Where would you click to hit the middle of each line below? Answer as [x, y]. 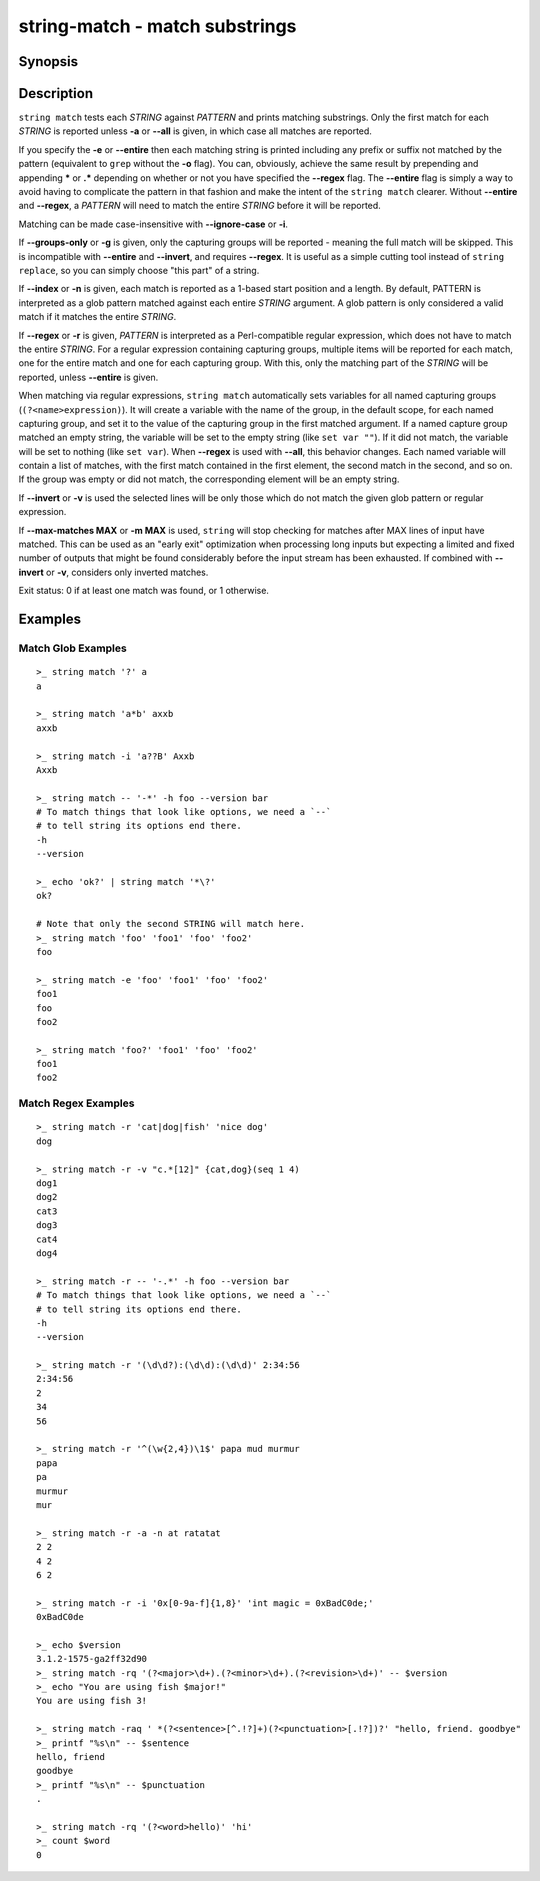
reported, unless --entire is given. [88, 377]
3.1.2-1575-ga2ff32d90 [92, 1659]
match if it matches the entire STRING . [97, 317]
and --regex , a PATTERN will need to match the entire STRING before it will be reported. [200, 206]
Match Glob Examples [72, 648]
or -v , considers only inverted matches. [127, 572]
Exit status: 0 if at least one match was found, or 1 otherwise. [144, 591]
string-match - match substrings [157, 26]
